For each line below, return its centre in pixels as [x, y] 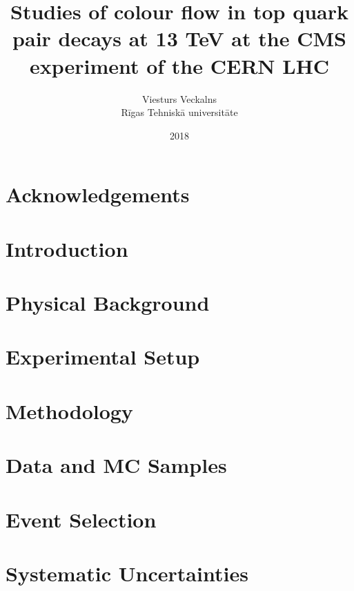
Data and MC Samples [116, 465]
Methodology [69, 410]
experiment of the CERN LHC [179, 65]
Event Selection [81, 519]
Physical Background [108, 303]
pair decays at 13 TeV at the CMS [179, 38]
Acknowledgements [98, 194]
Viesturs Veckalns [179, 98]
